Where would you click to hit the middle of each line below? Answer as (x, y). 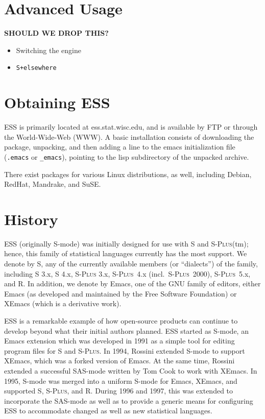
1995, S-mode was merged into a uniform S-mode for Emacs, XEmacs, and (121, 380)
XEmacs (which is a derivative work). (63, 303)
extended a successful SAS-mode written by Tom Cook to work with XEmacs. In (131, 370)
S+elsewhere (36, 68)
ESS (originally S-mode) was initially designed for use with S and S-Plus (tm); (126, 243)
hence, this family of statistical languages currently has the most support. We (126, 253)
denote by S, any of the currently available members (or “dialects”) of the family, (131, 264)
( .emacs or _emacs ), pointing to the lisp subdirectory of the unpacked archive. (127, 156)
